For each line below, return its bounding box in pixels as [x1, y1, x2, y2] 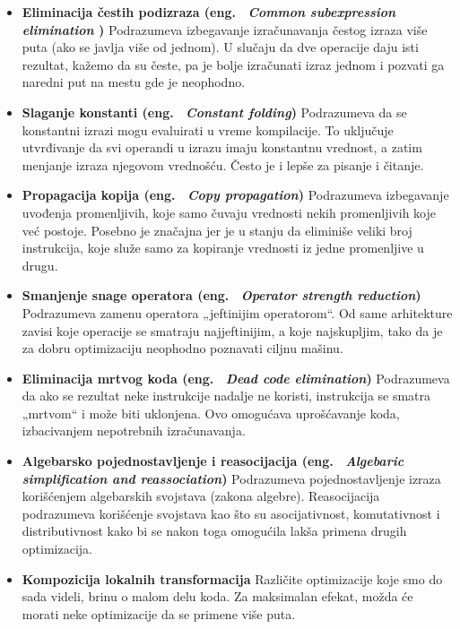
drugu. [22, 255, 58, 274]
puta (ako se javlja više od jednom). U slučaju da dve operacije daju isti [22, 38, 419, 56]
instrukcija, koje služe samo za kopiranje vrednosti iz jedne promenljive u [22, 238, 424, 257]
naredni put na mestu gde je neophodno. [22, 73, 246, 91]
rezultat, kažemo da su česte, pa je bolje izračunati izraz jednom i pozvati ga [22, 55, 445, 73]
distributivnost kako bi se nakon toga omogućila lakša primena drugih [22, 521, 407, 540]
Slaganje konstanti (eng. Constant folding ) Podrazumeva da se [22, 102, 407, 121]
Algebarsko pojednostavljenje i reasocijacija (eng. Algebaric [22, 452, 404, 470]
